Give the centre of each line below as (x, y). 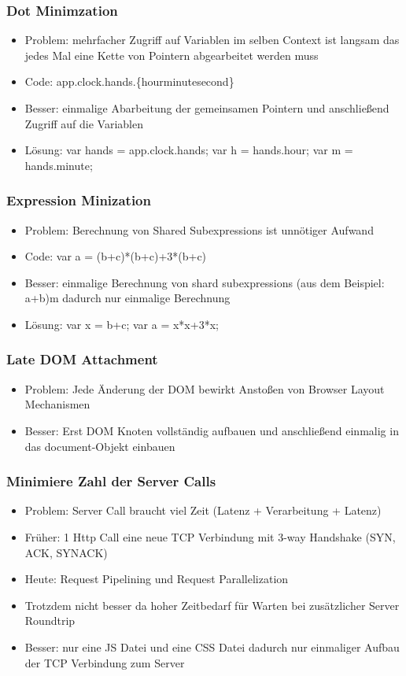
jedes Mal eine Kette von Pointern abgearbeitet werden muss (172, 55)
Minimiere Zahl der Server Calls (111, 481)
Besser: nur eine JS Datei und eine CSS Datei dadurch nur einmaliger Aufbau (212, 646)
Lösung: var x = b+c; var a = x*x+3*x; (122, 324)
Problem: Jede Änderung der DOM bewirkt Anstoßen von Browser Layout (205, 388)
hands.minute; (59, 165)
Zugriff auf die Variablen (84, 123)
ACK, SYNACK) (66, 552)
